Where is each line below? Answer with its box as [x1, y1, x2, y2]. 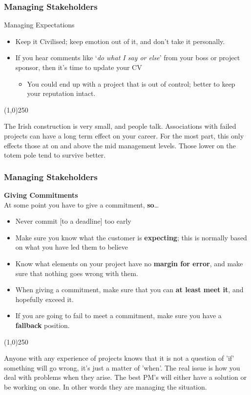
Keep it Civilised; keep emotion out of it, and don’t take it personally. [15, 36, 225, 46]
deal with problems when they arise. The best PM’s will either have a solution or [4, 372, 247, 382]
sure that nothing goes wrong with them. [15, 268, 138, 278]
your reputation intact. [27, 88, 96, 98]
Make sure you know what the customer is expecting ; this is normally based [15, 232, 247, 242]
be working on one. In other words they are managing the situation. [4, 381, 207, 392]
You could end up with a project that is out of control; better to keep [27, 78, 235, 89]
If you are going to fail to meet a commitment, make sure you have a [15, 310, 222, 321]
